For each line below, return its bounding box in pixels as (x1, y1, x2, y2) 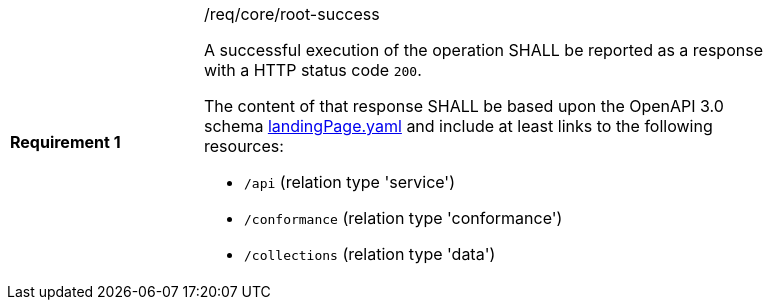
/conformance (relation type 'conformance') (244, 208, 563, 228)
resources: (204, 136, 284, 156)
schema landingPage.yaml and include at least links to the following (204, 116, 713, 136)
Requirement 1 (10, 132, 121, 152)
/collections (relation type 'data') (244, 244, 496, 264)
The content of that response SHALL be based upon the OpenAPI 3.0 (204, 96, 724, 116)
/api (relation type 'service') (244, 172, 455, 192)
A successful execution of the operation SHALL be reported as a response (204, 40, 763, 60)
